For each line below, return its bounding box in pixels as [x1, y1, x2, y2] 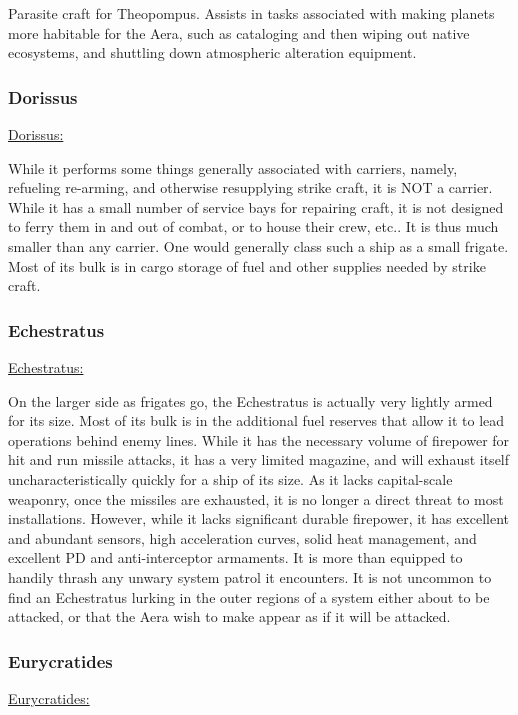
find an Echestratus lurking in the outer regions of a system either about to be [8, 586, 490, 607]
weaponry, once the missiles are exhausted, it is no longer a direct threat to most [8, 488, 504, 509]
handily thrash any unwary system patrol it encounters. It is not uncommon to [8, 566, 492, 587]
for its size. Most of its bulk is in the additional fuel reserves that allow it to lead [8, 410, 505, 431]
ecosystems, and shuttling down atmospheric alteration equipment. [8, 42, 417, 63]
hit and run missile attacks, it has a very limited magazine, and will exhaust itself [8, 449, 510, 470]
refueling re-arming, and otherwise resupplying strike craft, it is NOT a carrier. [8, 177, 493, 198]
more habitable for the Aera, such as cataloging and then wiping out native [8, 22, 470, 43]
